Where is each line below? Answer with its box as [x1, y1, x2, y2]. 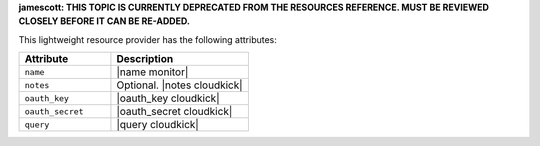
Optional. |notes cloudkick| [116, 78, 244, 92]
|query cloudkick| [116, 118, 199, 132]
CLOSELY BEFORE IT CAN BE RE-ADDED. [18, 15, 190, 27]
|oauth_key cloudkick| [116, 91, 220, 105]
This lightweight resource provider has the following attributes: [18, 33, 277, 45]
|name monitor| [116, 65, 189, 79]
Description [116, 52, 174, 66]
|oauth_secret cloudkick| [116, 105, 233, 119]
